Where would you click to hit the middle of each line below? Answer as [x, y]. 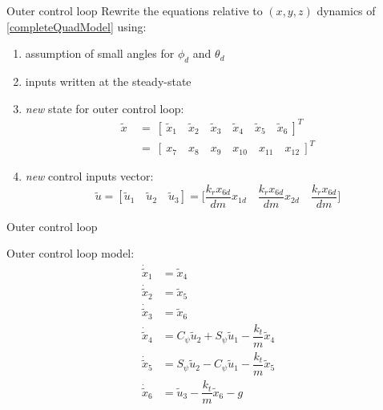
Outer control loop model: [71, 253]
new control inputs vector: [89, 176]
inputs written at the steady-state [108, 81]
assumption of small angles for [100, 53]
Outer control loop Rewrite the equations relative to [135, 10]
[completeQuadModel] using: [77, 26]
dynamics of [346, 10]
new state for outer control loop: [105, 108]
